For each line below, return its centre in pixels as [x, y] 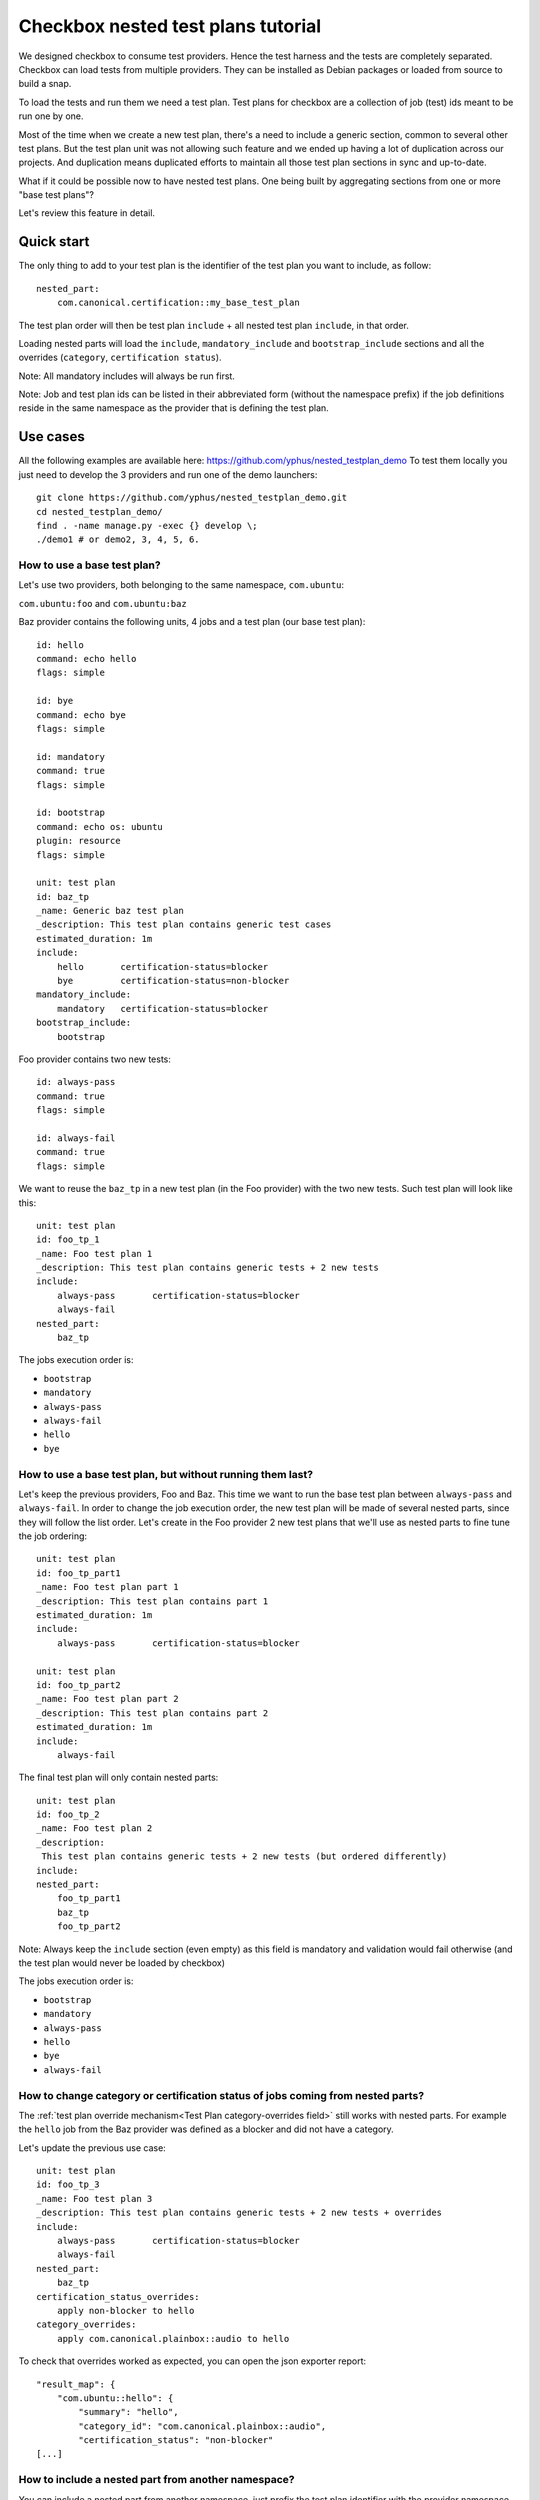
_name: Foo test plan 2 [94, 1828]
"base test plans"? [56, 195]
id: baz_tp [63, 896]
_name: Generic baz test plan [110, 911]
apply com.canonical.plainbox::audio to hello [173, 2338]
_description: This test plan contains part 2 [152, 1713]
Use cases [51, 436]
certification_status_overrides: [118, 2296]
